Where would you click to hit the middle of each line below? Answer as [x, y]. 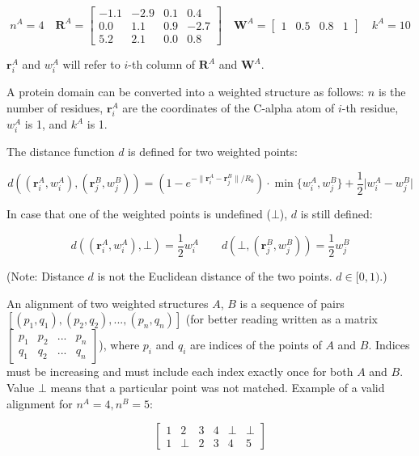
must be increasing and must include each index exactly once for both [180, 372]
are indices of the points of [256, 345]
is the [392, 92]
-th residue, [370, 107]
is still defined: [336, 214]
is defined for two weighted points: [213, 152]
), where [119, 345]
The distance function [61, 152]
